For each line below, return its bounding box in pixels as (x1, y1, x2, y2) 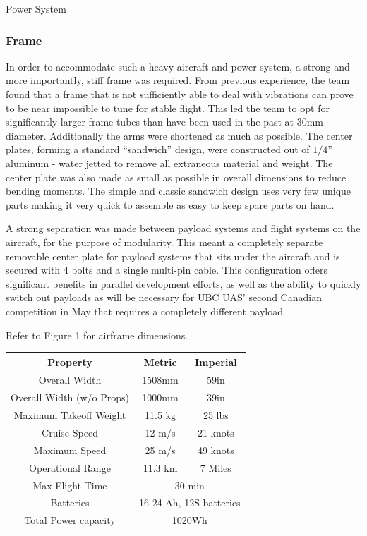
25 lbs (203, 408, 229, 422)
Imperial (195, 354, 237, 369)
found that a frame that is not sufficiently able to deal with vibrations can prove (6, 87, 354, 101)
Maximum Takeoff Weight (13, 408, 126, 422)
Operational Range (29, 460, 111, 475)
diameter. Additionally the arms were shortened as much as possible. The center (6, 128, 353, 142)
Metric (143, 354, 177, 369)
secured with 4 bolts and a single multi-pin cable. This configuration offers (6, 262, 327, 277)
